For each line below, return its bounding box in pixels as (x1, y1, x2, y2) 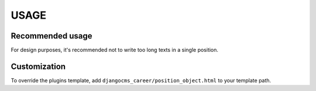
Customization (11, 61, 66, 71)
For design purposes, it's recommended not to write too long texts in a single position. (11, 47, 219, 54)
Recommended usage (11, 31, 92, 41)
